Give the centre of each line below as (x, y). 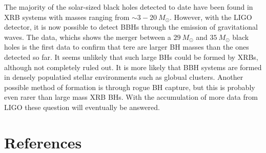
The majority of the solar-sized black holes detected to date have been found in (129, 7)
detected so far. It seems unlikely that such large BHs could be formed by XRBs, (131, 57)
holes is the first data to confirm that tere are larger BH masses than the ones (127, 47)
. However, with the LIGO (211, 17)
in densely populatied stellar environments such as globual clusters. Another (124, 77)
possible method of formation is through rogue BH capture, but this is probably (130, 87)
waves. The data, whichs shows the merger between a (88, 37)
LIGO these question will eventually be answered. (82, 107)
